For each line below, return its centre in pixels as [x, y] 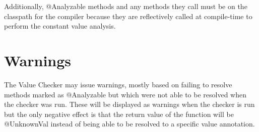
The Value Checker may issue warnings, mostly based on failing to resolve [118, 84]
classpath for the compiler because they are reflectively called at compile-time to [128, 16]
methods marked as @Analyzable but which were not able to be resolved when [125, 94]
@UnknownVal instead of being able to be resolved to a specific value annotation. [129, 124]
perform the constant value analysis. [60, 26]
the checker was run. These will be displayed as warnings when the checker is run [129, 104]
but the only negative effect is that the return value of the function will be [119, 114]
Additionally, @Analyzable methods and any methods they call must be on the [126, 6]
